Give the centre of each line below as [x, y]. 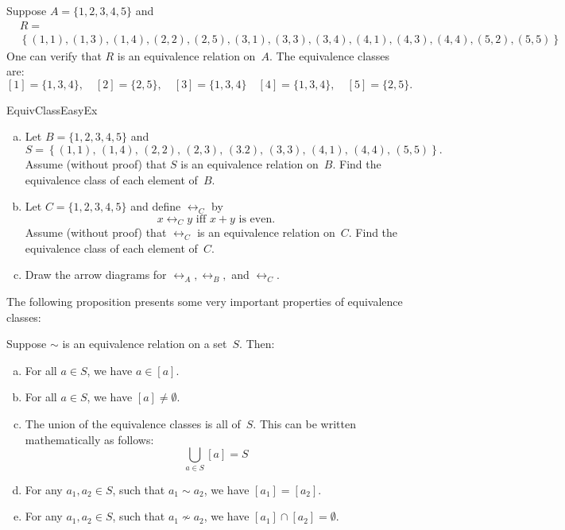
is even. [257, 219]
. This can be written [304, 424]
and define [156, 206]
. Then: [257, 344]
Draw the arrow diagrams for [96, 275]
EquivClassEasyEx [52, 109]
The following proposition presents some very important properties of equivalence [205, 302]
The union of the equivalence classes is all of [133, 424]
